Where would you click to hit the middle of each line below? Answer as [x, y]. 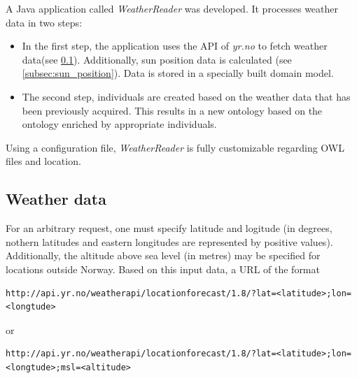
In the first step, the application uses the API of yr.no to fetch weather [175, 46]
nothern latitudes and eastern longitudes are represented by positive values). [169, 241]
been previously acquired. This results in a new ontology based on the [172, 110]
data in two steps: [44, 22]
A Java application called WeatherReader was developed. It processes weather [172, 8]
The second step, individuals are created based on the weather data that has [186, 96]
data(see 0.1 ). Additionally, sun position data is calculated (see [157, 59]
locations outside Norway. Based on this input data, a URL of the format [163, 269]
